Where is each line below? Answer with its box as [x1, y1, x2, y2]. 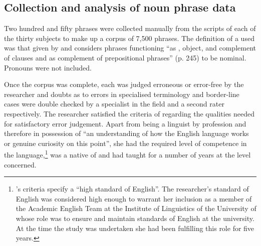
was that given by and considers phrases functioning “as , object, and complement [4, 42, 256, 53]
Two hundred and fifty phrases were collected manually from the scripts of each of [4, 23, 256, 33]
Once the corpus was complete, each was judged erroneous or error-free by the [4, 79, 244, 89]
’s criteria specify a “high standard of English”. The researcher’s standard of [16, 183, 249, 194]
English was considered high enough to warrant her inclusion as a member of [16, 193, 252, 203]
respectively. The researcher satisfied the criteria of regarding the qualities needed [4, 108, 255, 118]
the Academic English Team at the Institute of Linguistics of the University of [16, 203, 256, 213]
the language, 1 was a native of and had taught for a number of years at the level [4, 148, 251, 159]
